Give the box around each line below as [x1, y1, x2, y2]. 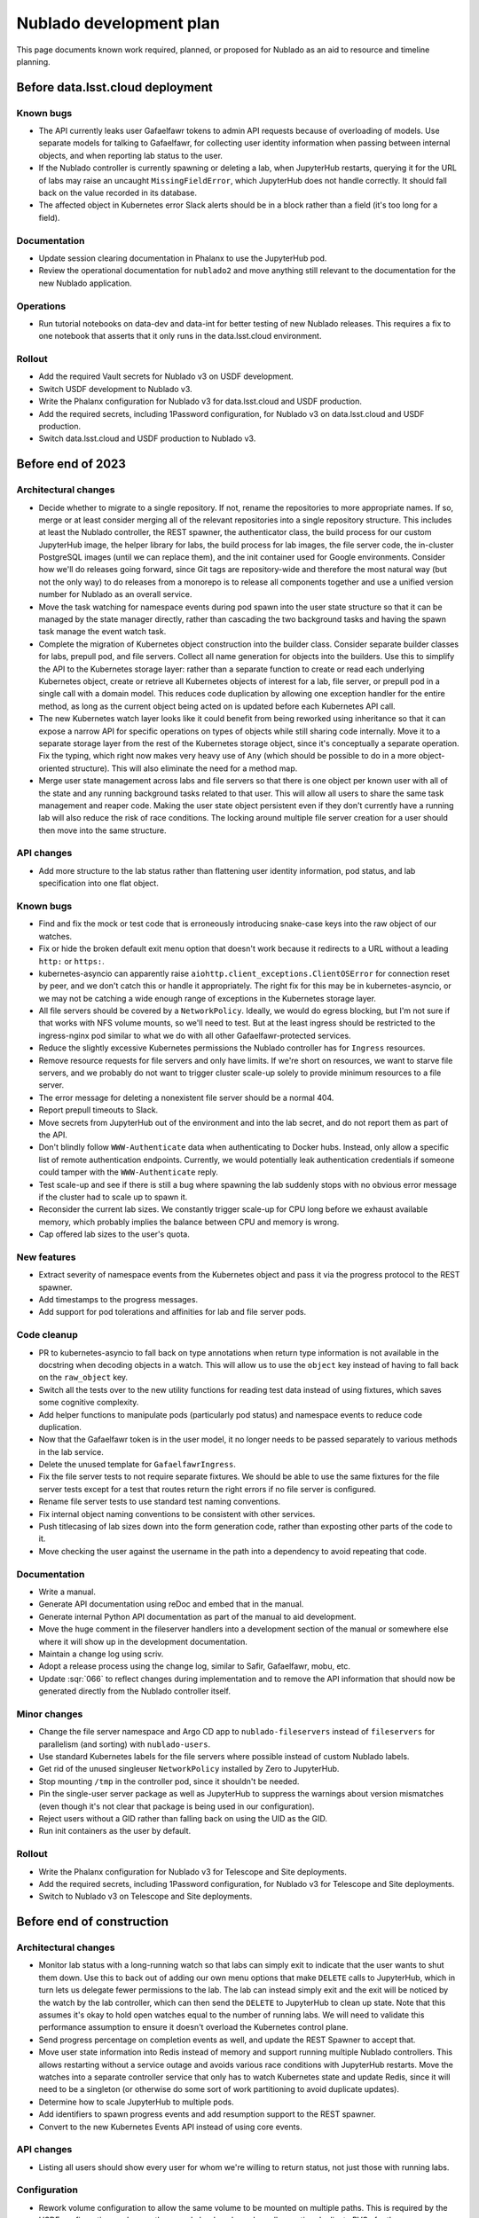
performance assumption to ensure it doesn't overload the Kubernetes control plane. [38, 2022, 349, 2033]
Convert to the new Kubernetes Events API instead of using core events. [38, 2121, 302, 2132]
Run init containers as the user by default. [38, 1826, 191, 1837]
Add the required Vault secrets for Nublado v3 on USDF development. [38, 371, 294, 381]
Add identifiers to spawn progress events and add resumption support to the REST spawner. [38, 2109, 376, 2120]
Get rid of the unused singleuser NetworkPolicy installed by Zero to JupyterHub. [38, 1764, 340, 1774]
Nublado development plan [16, 13, 221, 33]
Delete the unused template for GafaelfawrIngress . [38, 1459, 237, 1470]
